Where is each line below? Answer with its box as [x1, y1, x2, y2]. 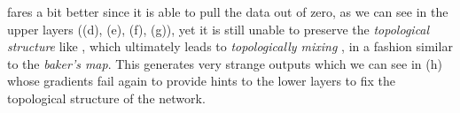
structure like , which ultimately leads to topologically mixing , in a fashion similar [7, 37, 453, 56]
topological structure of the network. [7, 88, 206, 107]
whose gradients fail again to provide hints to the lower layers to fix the [7, 72, 395, 90]
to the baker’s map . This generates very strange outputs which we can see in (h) [7, 54, 442, 72]
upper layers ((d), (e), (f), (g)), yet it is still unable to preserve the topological [7, 19, 430, 38]
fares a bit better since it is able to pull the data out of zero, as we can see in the [7, 3, 448, 20]
